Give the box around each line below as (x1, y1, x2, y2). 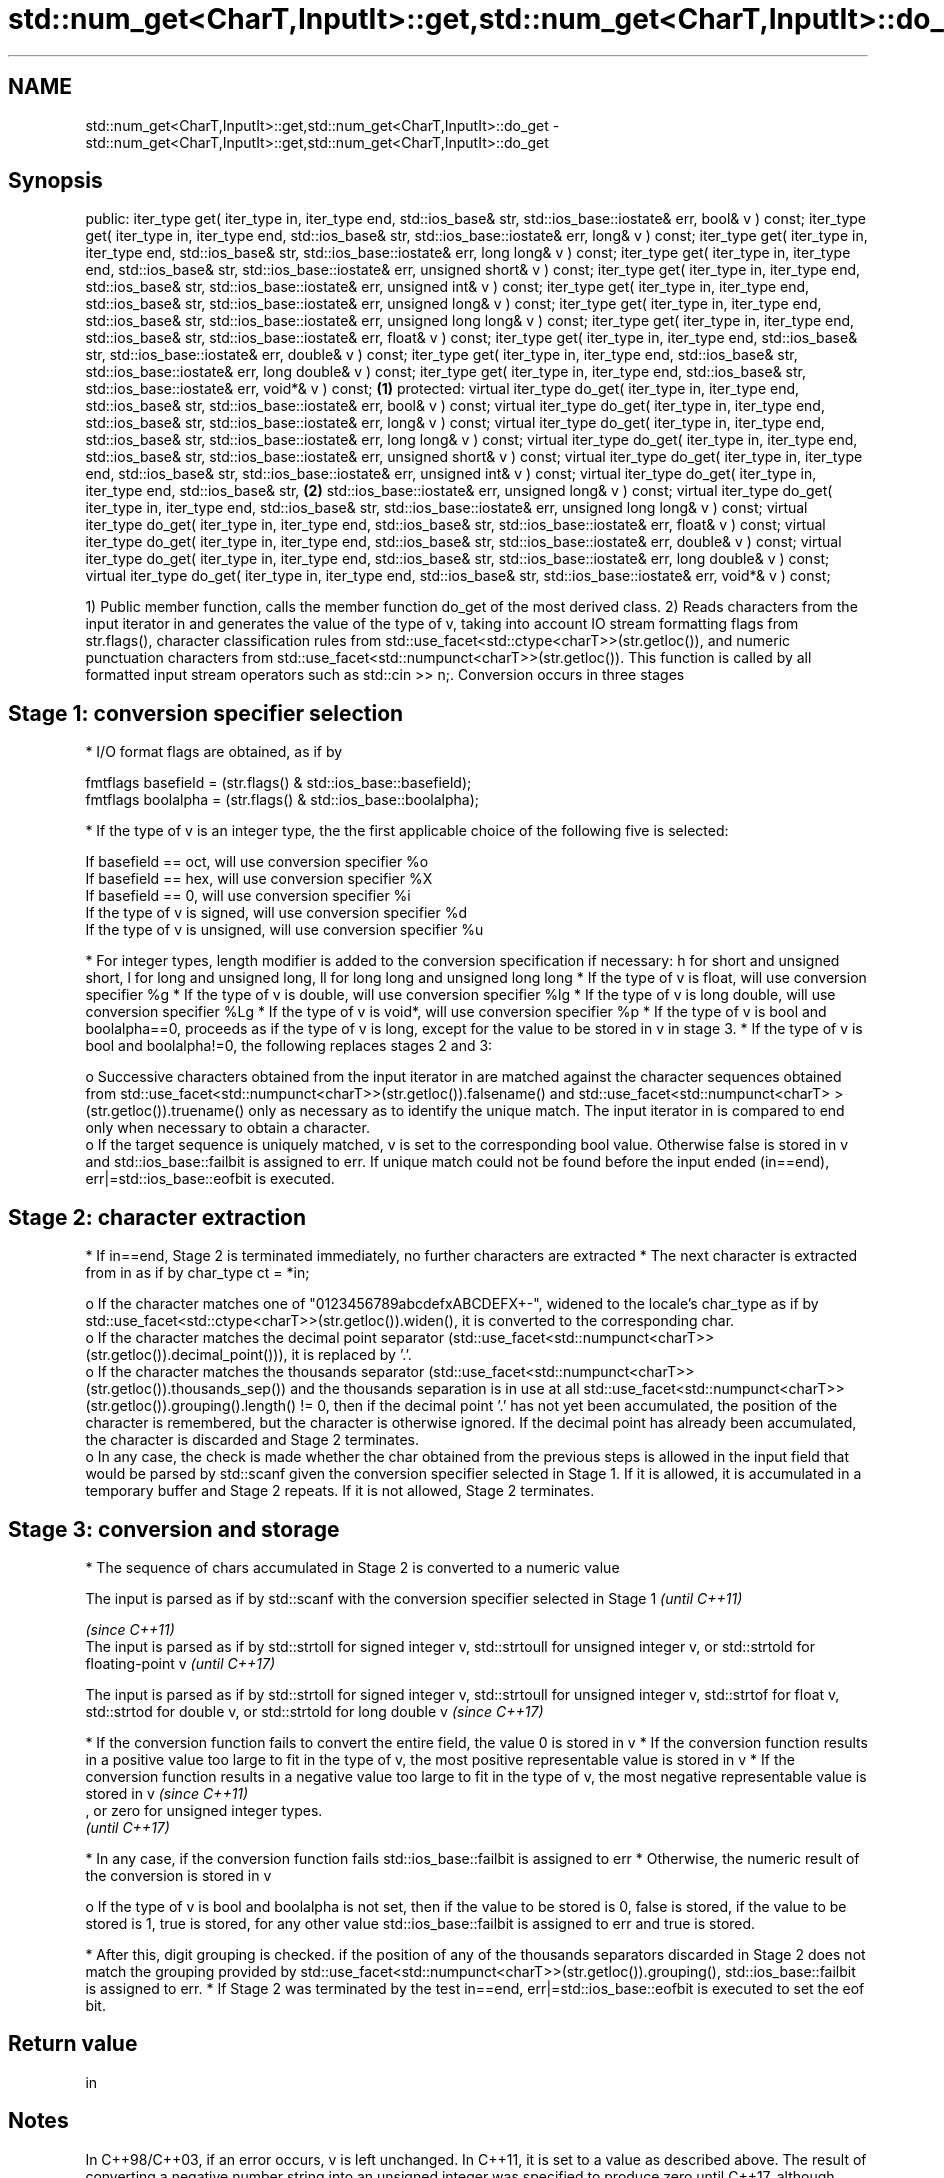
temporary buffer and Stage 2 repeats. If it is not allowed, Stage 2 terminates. (85, 1482, 595, 1500)
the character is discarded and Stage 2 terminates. (85, 1431, 419, 1449)
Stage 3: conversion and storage (8, 1516, 340, 1542)
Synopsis (8, 168, 103, 194)
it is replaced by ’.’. (291, 1346, 412, 1364)
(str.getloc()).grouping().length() (85, 1397, 297, 1415)
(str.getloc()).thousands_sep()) (85, 1380, 287, 1398)
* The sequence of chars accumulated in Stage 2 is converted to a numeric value (85, 1558, 620, 1576)
